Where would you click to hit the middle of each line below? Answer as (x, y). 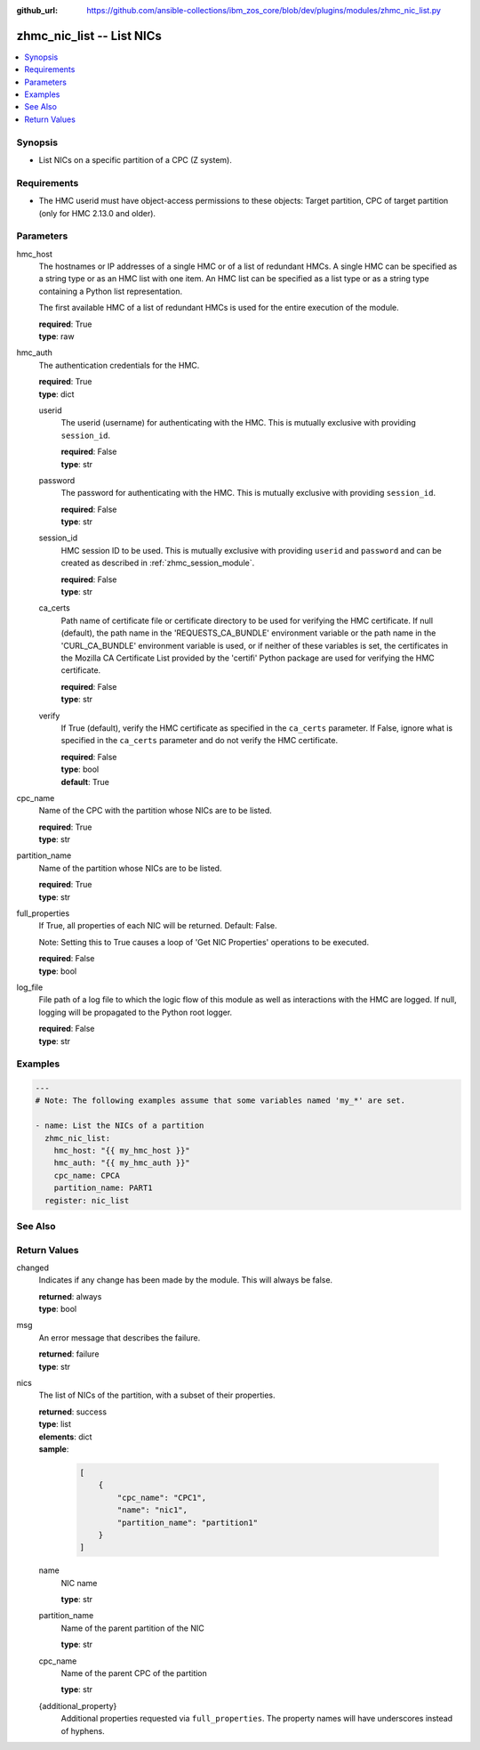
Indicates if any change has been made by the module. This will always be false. (186, 1280)
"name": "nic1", (152, 1510)
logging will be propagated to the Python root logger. (136, 1012)
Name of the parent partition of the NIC (132, 1628)
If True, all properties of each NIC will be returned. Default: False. (158, 926)
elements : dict (65, 1437)
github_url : (37, 10)
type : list (55, 1424)
